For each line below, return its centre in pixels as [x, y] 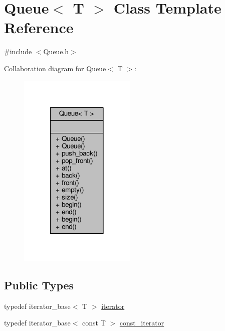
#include [18, 51]
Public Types [39, 285]
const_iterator [142, 323]
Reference [39, 27]
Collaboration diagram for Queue [55, 68]
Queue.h [56, 51]
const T [94, 323]
